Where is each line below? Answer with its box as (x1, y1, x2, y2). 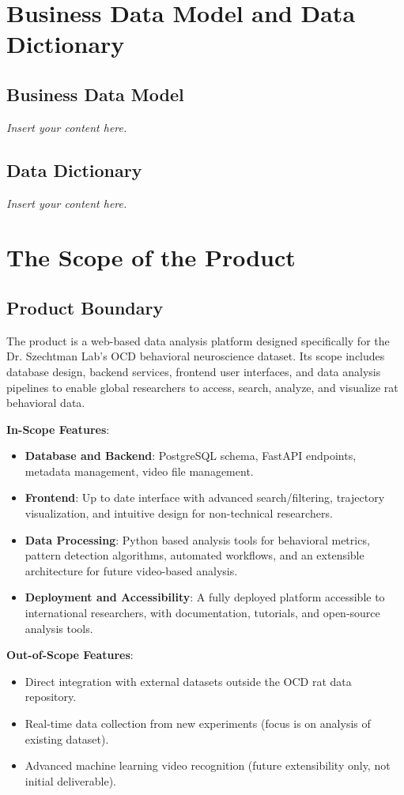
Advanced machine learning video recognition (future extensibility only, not (25, 757, 391, 774)
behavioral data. (6, 394, 85, 411)
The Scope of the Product (6, 241, 296, 273)
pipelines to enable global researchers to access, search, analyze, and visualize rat (6, 379, 398, 395)
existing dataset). (25, 730, 109, 747)
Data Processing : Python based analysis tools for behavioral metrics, (25, 531, 370, 548)
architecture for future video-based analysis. (25, 562, 238, 578)
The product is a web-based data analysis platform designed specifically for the (6, 332, 390, 349)
